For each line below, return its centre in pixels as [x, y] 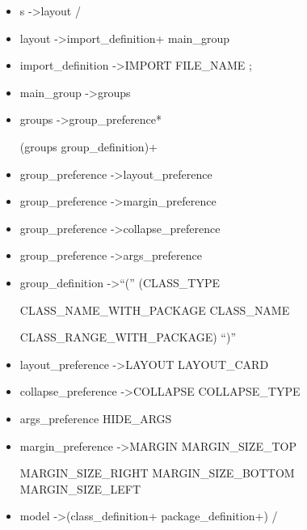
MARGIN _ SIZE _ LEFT [80, 488]
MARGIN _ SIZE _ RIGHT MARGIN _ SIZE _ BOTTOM [157, 473]
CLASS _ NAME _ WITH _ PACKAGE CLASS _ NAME [155, 310]
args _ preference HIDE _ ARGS [96, 418]
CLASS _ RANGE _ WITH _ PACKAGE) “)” [128, 337]
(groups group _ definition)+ [88, 146]
